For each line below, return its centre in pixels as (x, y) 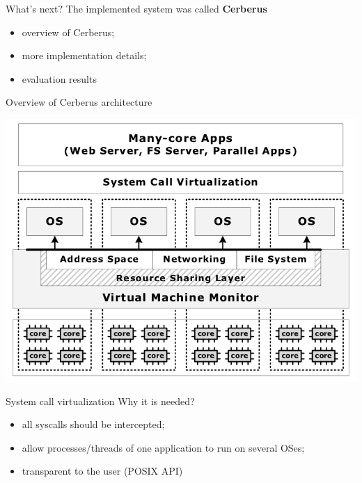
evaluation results (59, 78)
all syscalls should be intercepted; (93, 424)
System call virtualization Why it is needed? (100, 401)
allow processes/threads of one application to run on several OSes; (163, 447)
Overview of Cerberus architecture (79, 102)
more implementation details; (84, 55)
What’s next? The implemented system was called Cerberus (136, 8)
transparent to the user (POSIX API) (102, 471)
